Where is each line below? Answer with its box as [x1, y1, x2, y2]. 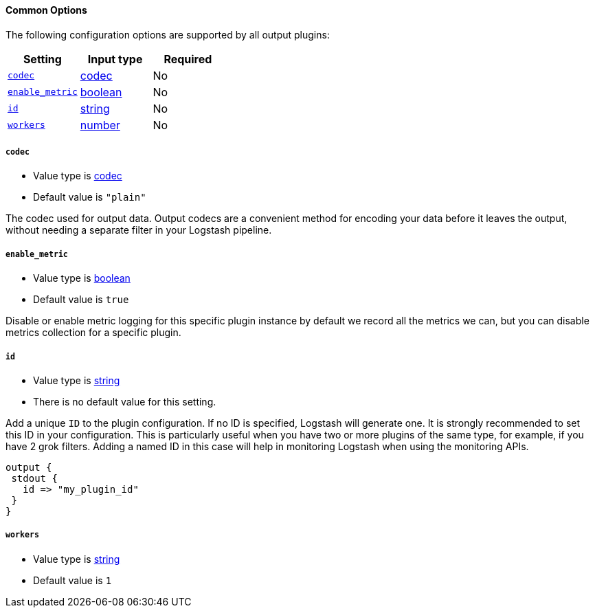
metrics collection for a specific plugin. [5, 326, 181, 339]
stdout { [11, 472, 58, 484]
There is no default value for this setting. [33, 395, 216, 408]
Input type [87, 52, 143, 66]
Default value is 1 [33, 574, 112, 586]
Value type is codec [33, 170, 122, 182]
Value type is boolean [33, 272, 131, 285]
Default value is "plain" [33, 191, 146, 203]
